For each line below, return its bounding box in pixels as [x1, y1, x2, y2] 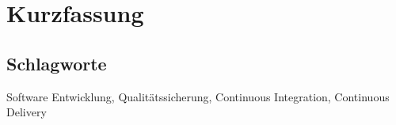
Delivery [6, 104, 47, 120]
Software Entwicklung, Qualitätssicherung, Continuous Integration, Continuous [6, 88, 390, 104]
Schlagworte [6, 51, 107, 75]
